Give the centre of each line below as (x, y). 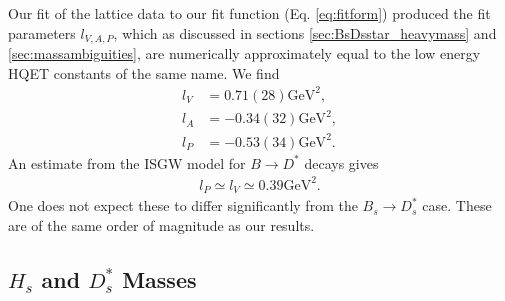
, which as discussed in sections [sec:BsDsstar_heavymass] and (305, 32)
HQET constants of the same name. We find (144, 72)
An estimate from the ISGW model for (127, 162)
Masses (159, 278)
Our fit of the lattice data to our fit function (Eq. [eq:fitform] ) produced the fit (249, 13)
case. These (457, 205)
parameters (42, 32)
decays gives (341, 162)
